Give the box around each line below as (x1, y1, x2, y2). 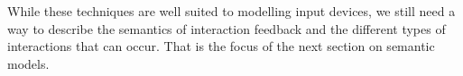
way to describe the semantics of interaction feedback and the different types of (7, 19, 446, 38)
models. (7, 54, 50, 72)
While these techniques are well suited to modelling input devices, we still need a (7, 2, 456, 20)
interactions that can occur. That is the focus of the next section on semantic (7, 37, 435, 55)
